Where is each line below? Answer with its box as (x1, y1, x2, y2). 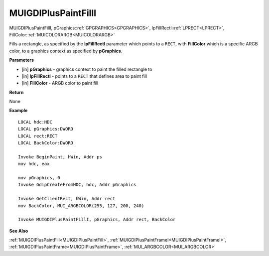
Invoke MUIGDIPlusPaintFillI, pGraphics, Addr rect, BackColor (18, 217, 176, 223)
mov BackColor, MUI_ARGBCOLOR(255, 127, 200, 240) (18, 203, 144, 209)
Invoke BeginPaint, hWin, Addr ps (18, 154, 102, 159)
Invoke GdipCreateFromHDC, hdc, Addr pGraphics (18, 182, 136, 188)
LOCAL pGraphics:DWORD (18, 126, 74, 132)
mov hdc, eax (18, 161, 50, 167)
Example (9, 108, 28, 114)
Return (9, 89, 24, 95)
